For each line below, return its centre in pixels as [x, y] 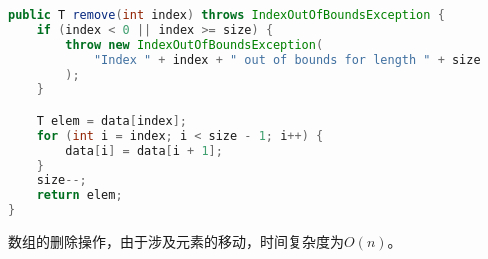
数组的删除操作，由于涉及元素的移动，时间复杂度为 [176, 241]
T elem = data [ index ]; [112, 120]
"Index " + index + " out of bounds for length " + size [287, 59]
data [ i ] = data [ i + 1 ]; [144, 150]
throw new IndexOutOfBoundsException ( [194, 44]
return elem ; [79, 195]
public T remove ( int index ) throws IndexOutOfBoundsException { [226, 15]
